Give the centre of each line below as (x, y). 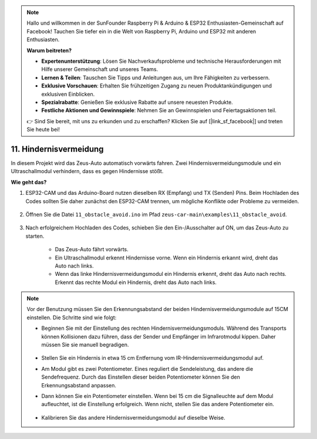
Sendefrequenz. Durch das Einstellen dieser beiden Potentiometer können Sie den (141, 377)
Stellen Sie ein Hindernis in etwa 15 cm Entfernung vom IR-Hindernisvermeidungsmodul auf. (153, 358)
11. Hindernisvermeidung (57, 149)
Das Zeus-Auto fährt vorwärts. (92, 249)
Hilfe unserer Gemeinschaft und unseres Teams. (100, 69)
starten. (35, 236)
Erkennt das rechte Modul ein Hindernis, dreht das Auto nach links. (136, 282)
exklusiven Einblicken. (68, 94)
